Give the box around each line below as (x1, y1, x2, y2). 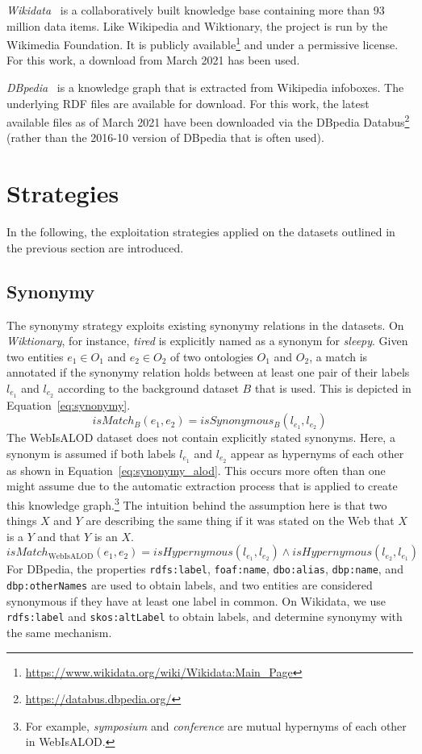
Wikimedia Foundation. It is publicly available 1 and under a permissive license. (6, 34, 399, 52)
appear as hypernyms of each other (231, 445, 404, 461)
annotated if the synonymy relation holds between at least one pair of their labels (6, 364, 410, 381)
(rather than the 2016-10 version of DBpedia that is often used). (6, 129, 324, 146)
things (6, 512, 37, 529)
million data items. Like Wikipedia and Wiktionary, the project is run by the (6, 17, 388, 34)
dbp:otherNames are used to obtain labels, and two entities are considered (6, 577, 373, 594)
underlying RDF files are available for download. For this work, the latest (6, 94, 370, 111)
